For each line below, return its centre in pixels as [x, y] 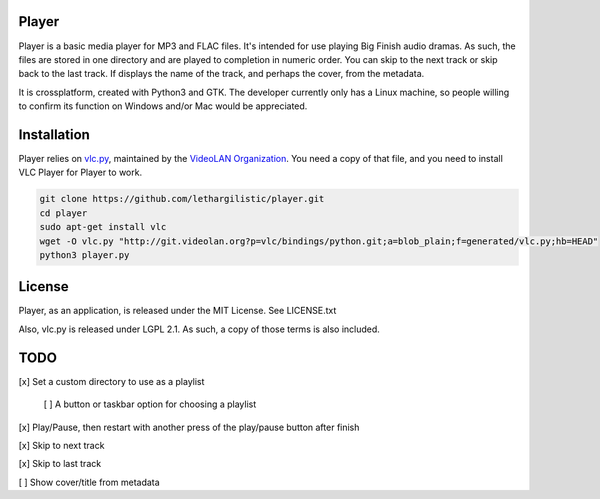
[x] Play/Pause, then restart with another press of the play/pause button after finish [189, 427]
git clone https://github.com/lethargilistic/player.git [182, 199]
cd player [63, 213]
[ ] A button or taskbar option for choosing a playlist [150, 404]
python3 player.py [84, 254]
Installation [54, 134]
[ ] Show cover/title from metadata [89, 482]
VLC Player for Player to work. [80, 172]
